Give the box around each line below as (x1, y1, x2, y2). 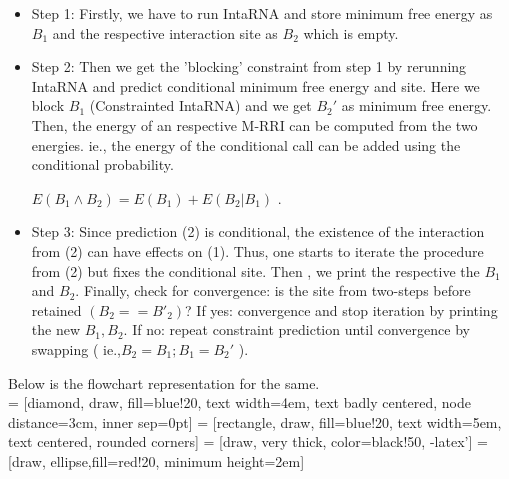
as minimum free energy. (341, 95, 492, 116)
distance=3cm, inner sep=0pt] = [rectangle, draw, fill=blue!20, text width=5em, (8, 411, 502, 432)
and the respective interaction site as (52, 22, 278, 43)
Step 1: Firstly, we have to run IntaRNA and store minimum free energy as (31, 3, 493, 23)
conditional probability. (31, 154, 174, 175)
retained (31, 299, 82, 320)
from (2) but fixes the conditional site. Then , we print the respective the (31, 260, 480, 281)
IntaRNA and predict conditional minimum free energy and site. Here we (31, 75, 480, 96)
